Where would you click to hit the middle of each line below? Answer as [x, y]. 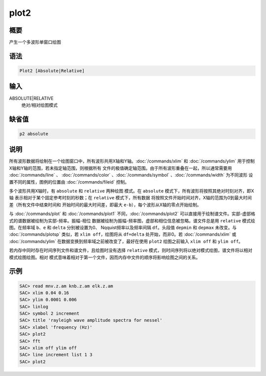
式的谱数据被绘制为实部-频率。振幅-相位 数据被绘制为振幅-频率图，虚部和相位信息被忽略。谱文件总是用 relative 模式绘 [132, 220]
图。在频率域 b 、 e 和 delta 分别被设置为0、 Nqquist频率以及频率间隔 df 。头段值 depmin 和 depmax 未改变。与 [123, 227]
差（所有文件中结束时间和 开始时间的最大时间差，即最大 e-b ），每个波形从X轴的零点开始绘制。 [105, 205]
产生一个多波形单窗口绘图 [35, 42]
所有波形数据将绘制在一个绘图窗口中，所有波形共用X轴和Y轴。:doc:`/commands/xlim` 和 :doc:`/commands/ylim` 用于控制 [132, 161]
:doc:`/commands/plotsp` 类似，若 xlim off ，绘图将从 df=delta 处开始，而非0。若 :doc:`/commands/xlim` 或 [123, 234]
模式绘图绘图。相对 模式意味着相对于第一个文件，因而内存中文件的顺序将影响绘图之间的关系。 [105, 257]
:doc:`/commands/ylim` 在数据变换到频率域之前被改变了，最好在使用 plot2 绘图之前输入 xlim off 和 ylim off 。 [126, 241]
